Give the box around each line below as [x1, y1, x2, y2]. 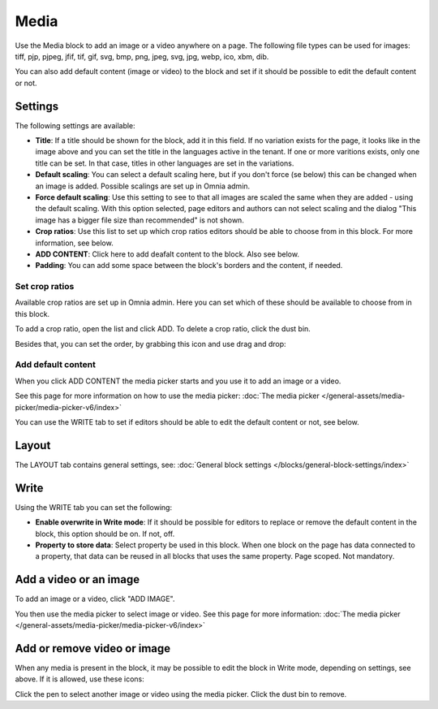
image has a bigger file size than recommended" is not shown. [35, 215, 245, 225]
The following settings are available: [15, 120, 135, 130]
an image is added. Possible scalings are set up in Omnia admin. [35, 181, 251, 191]
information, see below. [35, 238, 114, 248]
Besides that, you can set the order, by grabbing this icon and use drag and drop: [15, 339, 287, 348]
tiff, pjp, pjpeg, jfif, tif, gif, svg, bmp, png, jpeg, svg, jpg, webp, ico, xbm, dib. [15, 51, 269, 61]
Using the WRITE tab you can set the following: [15, 502, 173, 512]
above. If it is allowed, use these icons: [15, 674, 145, 684]
